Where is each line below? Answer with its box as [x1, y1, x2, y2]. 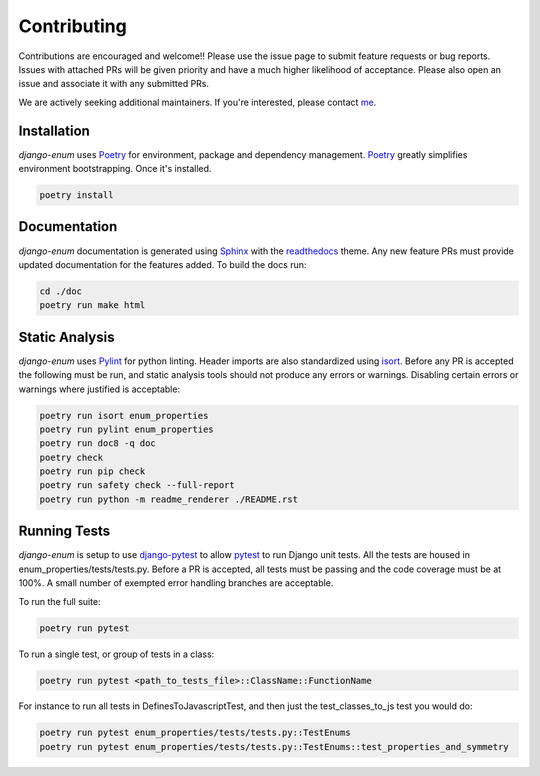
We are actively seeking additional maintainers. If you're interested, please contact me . [18, 96, 377, 108]
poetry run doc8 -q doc [39, 438, 157, 449]
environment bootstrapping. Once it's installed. [18, 163, 212, 175]
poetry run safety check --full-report [39, 480, 235, 491]
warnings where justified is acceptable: [18, 383, 180, 395]
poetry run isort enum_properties [39, 410, 209, 421]
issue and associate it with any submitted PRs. [18, 78, 210, 90]
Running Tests [18, 523, 110, 540]
